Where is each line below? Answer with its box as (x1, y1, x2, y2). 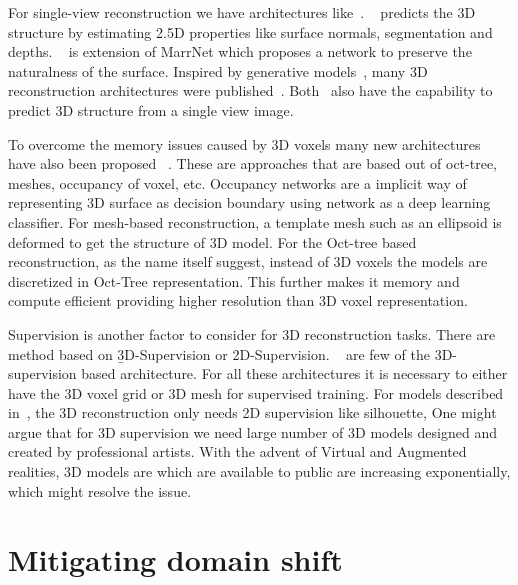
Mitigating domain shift (8, 539, 343, 580)
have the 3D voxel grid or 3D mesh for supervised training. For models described (8, 382, 504, 403)
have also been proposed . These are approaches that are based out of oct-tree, (8, 153, 497, 174)
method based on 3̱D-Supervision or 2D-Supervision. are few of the (8, 343, 430, 364)
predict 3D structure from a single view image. (8, 99, 294, 120)
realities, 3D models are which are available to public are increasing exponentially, (8, 461, 511, 482)
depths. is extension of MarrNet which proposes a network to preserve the (8, 41, 472, 62)
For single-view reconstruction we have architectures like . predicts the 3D (8, 2, 476, 22)
